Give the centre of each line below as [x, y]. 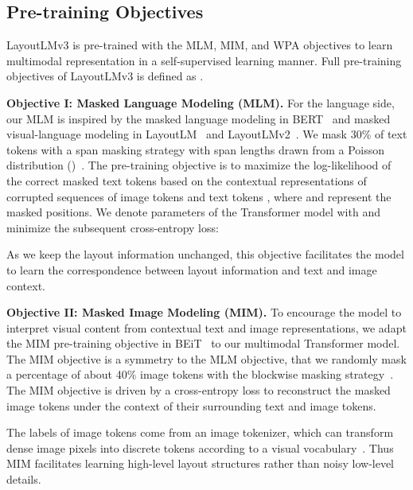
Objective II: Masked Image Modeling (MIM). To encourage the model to [204, 312]
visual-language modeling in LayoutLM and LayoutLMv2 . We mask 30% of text [207, 134]
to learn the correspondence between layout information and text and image [192, 269]
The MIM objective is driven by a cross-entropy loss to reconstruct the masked [199, 390]
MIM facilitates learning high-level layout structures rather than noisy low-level [201, 463]
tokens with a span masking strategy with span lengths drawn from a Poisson [195, 149]
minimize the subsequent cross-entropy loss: [113, 227]
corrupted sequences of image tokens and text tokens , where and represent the [199, 196]
